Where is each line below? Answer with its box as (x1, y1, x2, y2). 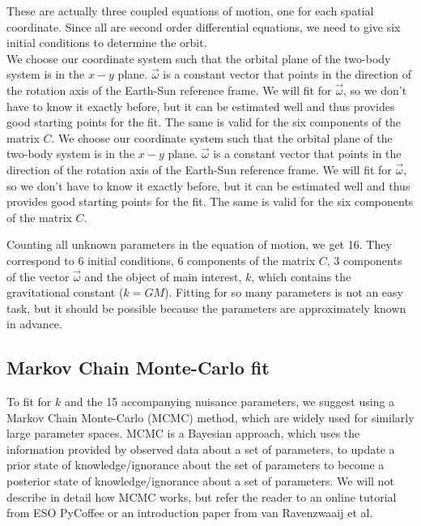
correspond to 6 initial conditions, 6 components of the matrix (6, 251, 316, 268)
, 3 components (326, 251, 402, 268)
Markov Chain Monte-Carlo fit (6, 355, 270, 380)
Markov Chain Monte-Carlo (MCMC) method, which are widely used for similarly (6, 408, 415, 426)
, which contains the (251, 267, 351, 284)
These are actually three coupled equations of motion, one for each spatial (6, 2, 374, 19)
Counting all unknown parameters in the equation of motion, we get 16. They (6, 236, 392, 253)
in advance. (6, 315, 62, 332)
